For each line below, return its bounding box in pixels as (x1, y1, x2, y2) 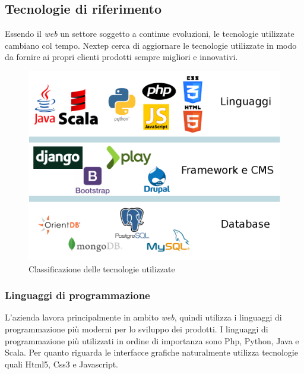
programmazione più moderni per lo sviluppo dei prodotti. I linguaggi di (5, 322, 268, 335)
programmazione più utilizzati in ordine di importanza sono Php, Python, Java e (5, 334, 299, 347)
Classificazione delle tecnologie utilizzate (28, 262, 175, 275)
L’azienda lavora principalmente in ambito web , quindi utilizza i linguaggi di (5, 311, 282, 323)
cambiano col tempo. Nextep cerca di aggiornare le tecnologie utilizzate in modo (5, 39, 297, 51)
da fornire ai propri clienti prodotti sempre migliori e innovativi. (5, 51, 238, 63)
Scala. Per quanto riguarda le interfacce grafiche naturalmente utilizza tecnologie (5, 346, 298, 359)
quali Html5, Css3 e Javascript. (5, 357, 119, 370)
